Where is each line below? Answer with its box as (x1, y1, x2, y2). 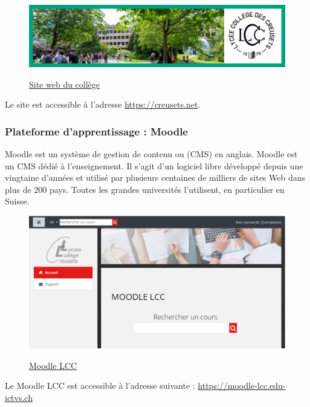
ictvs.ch (5, 391, 33, 403)
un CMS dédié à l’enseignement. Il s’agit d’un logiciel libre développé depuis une (5, 159, 303, 172)
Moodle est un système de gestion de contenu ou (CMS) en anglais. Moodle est (5, 148, 298, 160)
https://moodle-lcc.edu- (198, 379, 286, 392)
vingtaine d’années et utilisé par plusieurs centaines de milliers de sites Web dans (5, 171, 306, 184)
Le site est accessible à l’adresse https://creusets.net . (5, 98, 201, 111)
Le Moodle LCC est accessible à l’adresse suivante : (5, 379, 195, 392)
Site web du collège (29, 77, 100, 90)
